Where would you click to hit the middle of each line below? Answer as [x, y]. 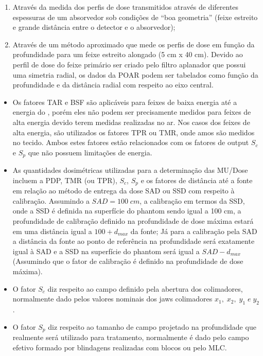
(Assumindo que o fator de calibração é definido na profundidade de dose [128, 261]
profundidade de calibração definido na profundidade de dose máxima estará [133, 221]
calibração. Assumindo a [51, 200]
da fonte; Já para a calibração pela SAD [194, 231]
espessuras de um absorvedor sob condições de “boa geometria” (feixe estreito [135, 17]
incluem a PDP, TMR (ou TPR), [65, 180]
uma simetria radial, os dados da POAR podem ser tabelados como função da [135, 74]
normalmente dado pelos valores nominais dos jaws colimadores [112, 299]
